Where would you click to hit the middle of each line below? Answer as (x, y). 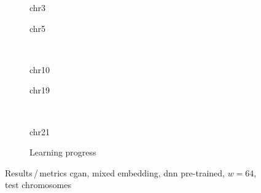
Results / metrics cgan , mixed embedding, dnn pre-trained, (115, 172)
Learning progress (63, 152)
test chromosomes (38, 185)
